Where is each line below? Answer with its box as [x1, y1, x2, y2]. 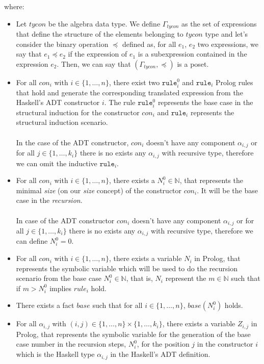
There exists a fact [16, 300, 74, 310]
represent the [165, 273, 206, 283]
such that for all [92, 300, 143, 310]
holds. [224, 300, 243, 310]
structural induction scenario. [16, 117, 108, 127]
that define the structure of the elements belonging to [16, 29, 183, 39]
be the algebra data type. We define [48, 18, 161, 29]
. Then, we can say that [57, 58, 131, 69]
